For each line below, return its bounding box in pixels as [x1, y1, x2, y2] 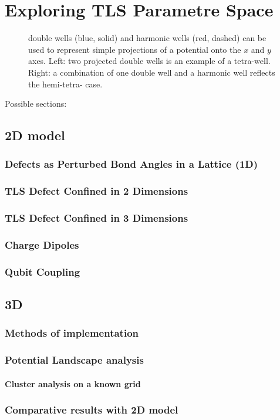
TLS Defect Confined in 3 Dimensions [5, 211, 188, 225]
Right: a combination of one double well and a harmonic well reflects [28, 66, 275, 78]
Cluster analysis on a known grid [5, 377, 141, 389]
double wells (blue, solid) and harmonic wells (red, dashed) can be [28, 32, 266, 44]
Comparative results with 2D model [5, 402, 178, 417]
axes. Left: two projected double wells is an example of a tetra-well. [28, 55, 271, 67]
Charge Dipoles [5, 237, 79, 252]
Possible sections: [5, 97, 67, 110]
